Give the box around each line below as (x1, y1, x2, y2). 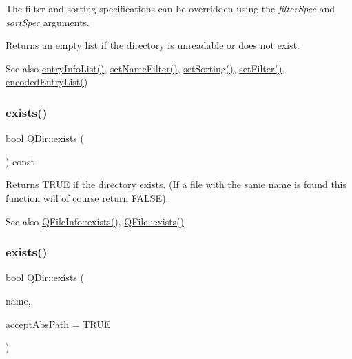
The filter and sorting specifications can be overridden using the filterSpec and (6, 1, 335, 15)
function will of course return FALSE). (6, 190, 169, 205)
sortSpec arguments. (6, 14, 90, 29)
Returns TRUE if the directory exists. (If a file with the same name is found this (6, 177, 347, 192)
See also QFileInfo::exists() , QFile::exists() (6, 214, 185, 228)
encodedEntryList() (6, 74, 88, 89)
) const (6, 154, 35, 168)
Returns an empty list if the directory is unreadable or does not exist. (6, 38, 300, 52)
